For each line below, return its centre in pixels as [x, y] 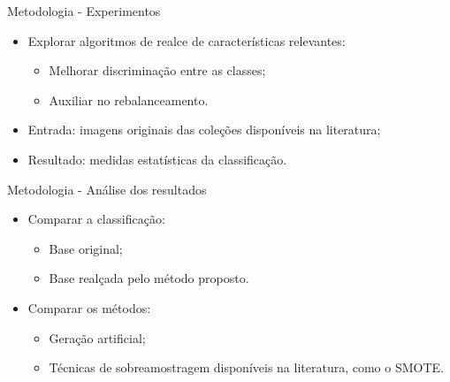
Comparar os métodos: [89, 307]
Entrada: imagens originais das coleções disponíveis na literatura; [204, 130]
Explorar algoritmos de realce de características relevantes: [187, 40]
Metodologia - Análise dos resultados [107, 189]
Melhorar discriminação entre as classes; [157, 70]
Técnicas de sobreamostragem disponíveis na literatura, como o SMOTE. [246, 367]
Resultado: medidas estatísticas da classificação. [157, 159]
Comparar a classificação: [96, 219]
